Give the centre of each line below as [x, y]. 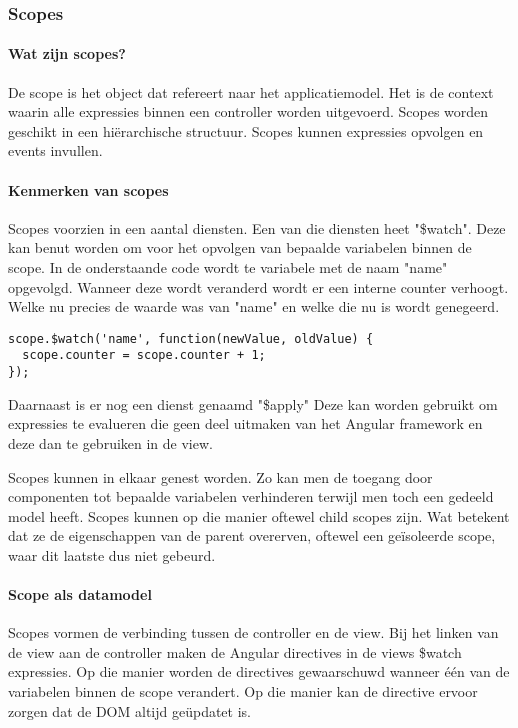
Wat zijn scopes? [67, 53]
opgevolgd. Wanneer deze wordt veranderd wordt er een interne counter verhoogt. [258, 286]
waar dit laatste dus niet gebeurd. [112, 554]
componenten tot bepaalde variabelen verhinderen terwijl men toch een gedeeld [251, 496]
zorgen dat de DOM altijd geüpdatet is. [129, 710]
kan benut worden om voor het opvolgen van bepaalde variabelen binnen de [240, 247]
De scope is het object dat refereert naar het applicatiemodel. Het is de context [251, 91]
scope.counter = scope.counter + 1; [144, 355]
